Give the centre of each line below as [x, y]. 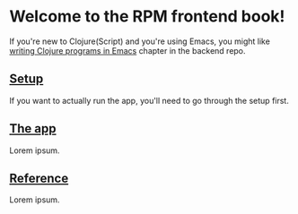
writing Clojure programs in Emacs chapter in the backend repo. [127, 50]
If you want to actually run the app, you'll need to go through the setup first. [149, 100]
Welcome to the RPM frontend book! [147, 17]
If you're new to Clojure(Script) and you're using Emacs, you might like [140, 41]
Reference [39, 178]
